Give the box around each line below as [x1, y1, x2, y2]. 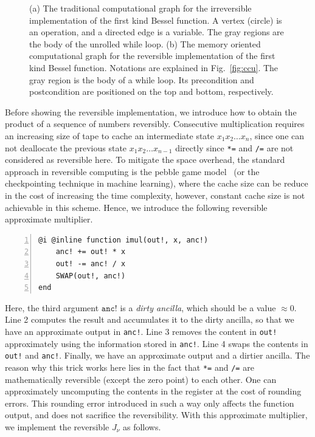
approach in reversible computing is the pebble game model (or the [5, 165, 260, 177]
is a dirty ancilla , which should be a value [120, 301, 276, 314]
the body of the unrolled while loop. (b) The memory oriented [29, 37, 261, 50]
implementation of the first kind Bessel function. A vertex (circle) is [29, 13, 282, 26]
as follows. [122, 420, 161, 433]
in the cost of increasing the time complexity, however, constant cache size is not [5, 188, 305, 201]
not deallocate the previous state [5, 141, 127, 154]
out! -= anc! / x [55, 259, 126, 268]
